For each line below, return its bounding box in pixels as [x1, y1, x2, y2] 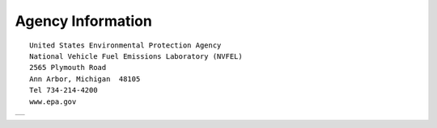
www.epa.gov [29, 97, 77, 106]
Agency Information [15, 12, 153, 30]
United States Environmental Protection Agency [29, 40, 222, 50]
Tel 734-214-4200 [29, 85, 98, 95]
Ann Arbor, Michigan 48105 [29, 74, 141, 84]
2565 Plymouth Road [29, 63, 107, 72]
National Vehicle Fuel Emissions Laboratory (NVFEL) [29, 52, 243, 60]
